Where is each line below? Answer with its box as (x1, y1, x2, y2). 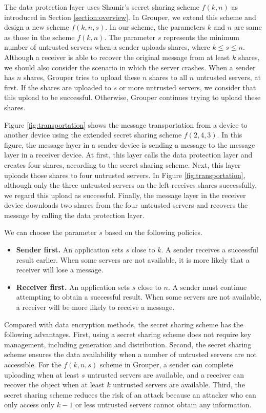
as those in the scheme (4, 31, 75, 42)
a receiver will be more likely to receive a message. (16, 302, 175, 312)
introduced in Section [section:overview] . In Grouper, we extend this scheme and (4, 11, 256, 22)
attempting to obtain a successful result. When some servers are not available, (16, 291, 262, 302)
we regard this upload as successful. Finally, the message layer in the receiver (4, 189, 246, 200)
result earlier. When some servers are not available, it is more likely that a (16, 254, 250, 265)
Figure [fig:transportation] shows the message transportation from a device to (4, 119, 248, 130)
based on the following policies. (105, 227, 202, 238)
